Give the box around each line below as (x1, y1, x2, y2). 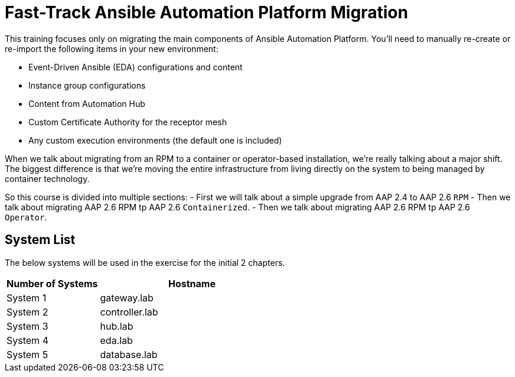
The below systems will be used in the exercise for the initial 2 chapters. (5, 257, 285, 268)
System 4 (6, 334, 48, 346)
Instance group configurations (28, 80, 146, 90)
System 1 (6, 291, 47, 304)
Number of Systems (6, 277, 98, 290)
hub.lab (100, 320, 133, 332)
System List (5, 232, 76, 248)
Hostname (168, 277, 216, 290)
